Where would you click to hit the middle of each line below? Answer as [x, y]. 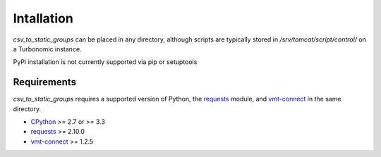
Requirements [45, 82]
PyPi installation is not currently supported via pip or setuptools [105, 62]
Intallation [43, 18]
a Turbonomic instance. [47, 49]
